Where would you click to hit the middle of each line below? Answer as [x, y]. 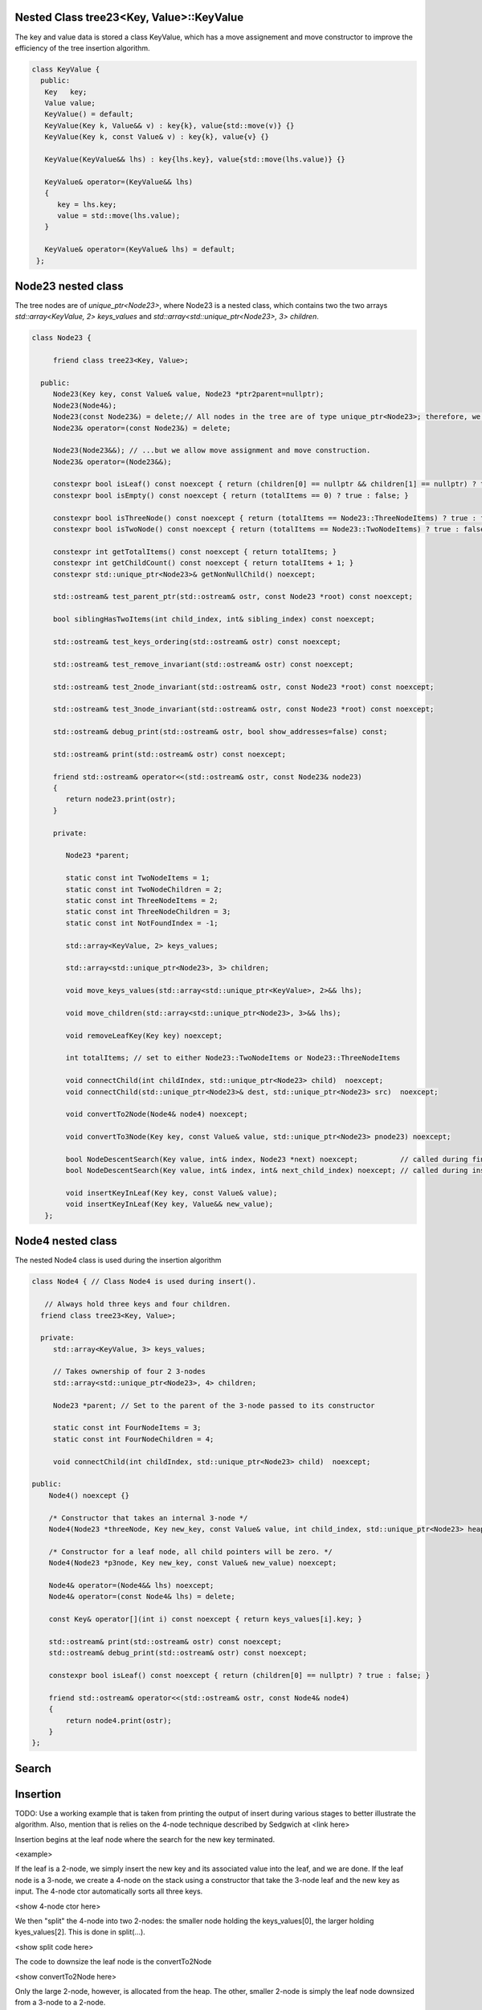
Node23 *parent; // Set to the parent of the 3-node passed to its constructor [214, 1405]
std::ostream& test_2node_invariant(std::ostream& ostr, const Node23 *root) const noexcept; [243, 687]
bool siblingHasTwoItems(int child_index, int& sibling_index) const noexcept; [214, 619]
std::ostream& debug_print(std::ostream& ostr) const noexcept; [178, 1653]
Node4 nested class [66, 1241]
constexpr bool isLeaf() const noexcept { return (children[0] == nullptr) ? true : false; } [239, 1676]
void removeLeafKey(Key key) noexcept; [144, 1036]
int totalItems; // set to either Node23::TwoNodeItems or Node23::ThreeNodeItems [233, 1058]
